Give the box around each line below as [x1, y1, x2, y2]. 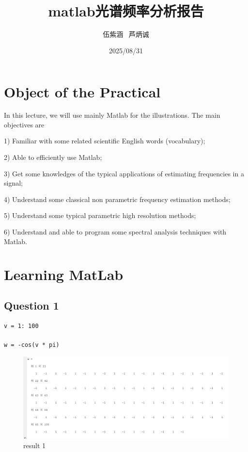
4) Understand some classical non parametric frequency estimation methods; [4, 194, 231, 204]
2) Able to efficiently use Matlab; [4, 152, 102, 162]
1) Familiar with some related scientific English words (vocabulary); [4, 136, 205, 146]
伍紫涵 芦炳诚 [103, 29, 149, 39]
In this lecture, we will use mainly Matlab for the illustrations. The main [4, 110, 220, 120]
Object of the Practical [4, 82, 161, 102]
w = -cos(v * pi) [4, 341, 60, 348]
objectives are [4, 119, 45, 129]
